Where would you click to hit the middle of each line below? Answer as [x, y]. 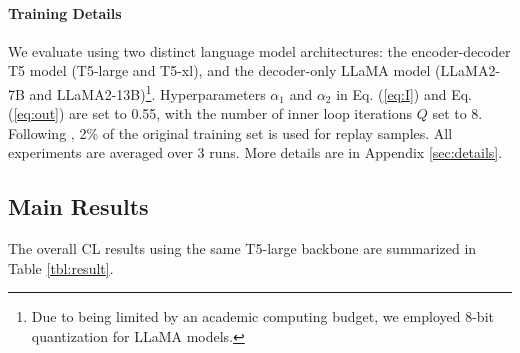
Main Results [78, 206]
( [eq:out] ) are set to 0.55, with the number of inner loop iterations [210, 113]
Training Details [65, 12]
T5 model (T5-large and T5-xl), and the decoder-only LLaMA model [219, 70]
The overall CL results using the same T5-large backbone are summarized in [242, 248]
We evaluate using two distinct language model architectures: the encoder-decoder [259, 50]
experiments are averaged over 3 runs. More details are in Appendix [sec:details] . [255, 152]
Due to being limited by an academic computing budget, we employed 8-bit [262, 316]
